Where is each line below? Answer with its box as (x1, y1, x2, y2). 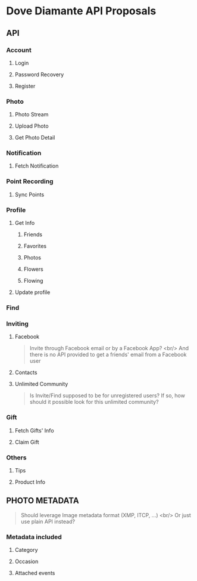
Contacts (14, 369, 37, 376)
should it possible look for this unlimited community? (29, 398, 159, 406)
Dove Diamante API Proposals (6, 4, 157, 18)
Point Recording (6, 177, 54, 186)
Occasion (14, 558, 39, 565)
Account (6, 46, 32, 54)
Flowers (23, 265, 43, 273)
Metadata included (6, 533, 62, 541)
